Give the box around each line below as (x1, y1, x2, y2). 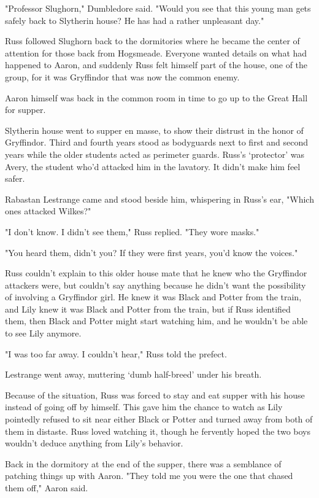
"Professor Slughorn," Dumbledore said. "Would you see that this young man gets (5, 2, 311, 14)
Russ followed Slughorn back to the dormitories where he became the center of (5, 34, 300, 47)
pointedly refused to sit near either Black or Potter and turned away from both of (5, 413, 313, 426)
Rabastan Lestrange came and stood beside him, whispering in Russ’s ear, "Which (5, 192, 314, 205)
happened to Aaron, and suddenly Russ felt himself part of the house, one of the (5, 58, 308, 71)
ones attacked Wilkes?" (5, 204, 91, 217)
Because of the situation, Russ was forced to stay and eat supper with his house (5, 388, 305, 401)
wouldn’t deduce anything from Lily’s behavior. (5, 437, 183, 449)
